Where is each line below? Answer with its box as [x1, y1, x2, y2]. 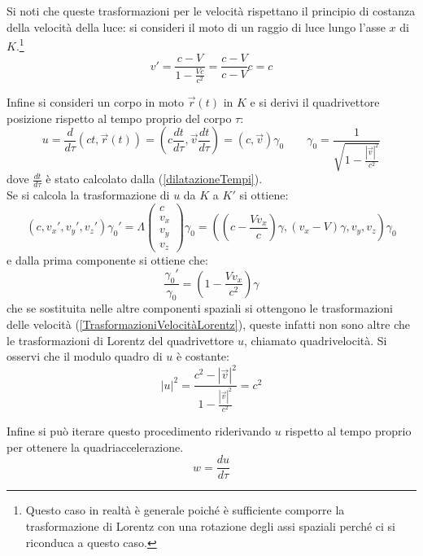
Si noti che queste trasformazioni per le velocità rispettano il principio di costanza [7, 2, 416, 19]
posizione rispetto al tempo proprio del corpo [7, 109, 232, 126]
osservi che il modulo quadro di [7, 348, 163, 365]
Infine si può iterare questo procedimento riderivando [7, 422, 272, 440]
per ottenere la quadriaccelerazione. [7, 438, 184, 455]
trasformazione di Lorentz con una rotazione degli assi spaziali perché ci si [25, 517, 395, 534]
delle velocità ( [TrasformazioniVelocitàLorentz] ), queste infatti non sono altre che [7, 315, 411, 332]
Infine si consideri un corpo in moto [7, 94, 185, 110]
